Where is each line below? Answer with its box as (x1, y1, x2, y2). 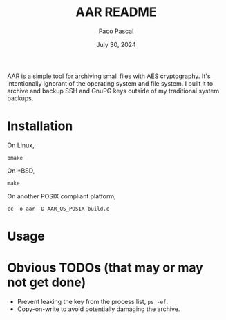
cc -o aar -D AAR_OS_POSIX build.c (7, 205, 110, 212)
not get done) (7, 274, 86, 290)
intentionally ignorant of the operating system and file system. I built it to (7, 79, 214, 87)
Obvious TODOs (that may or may (7, 260, 204, 276)
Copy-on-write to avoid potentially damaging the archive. (17, 305, 180, 313)
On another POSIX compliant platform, (7, 191, 116, 200)
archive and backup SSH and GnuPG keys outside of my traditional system (7, 86, 220, 95)
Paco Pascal (98, 27, 134, 35)
